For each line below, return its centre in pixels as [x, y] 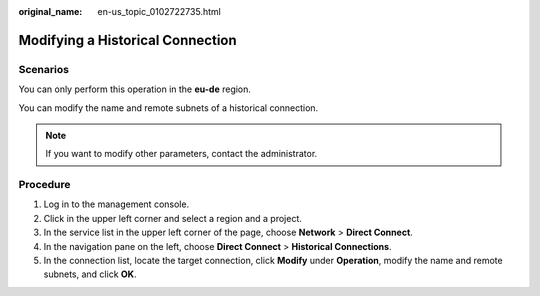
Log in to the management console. [116, 204]
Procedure [44, 185]
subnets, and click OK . [90, 274]
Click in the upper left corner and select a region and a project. [172, 218]
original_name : [50, 11]
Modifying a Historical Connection [127, 40]
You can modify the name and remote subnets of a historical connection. [168, 107]
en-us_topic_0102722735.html [159, 11]
